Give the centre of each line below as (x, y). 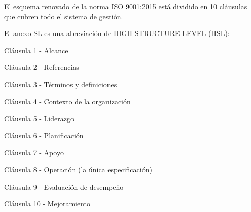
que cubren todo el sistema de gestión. (64, 16)
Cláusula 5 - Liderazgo (39, 118)
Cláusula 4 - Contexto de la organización (67, 101)
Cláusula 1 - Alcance (36, 50)
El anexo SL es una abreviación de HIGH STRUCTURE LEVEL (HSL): (117, 33)
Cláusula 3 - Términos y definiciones (61, 84)
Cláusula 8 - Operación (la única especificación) (78, 169)
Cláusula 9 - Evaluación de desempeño (64, 186)
